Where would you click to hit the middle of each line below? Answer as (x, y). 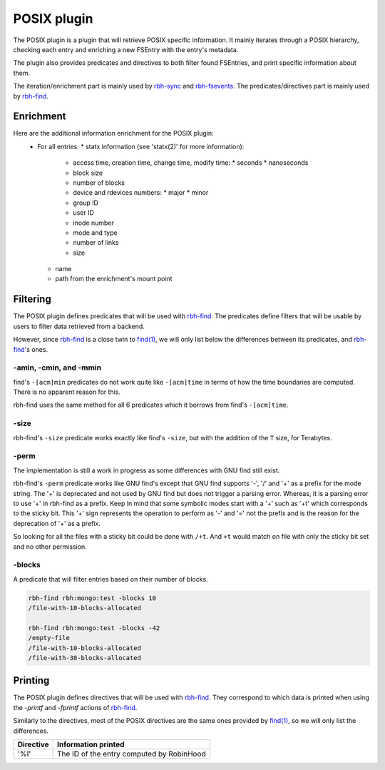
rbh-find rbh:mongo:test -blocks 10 (92, 598)
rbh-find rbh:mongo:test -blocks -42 (94, 628)
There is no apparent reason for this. (67, 392)
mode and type (95, 233)
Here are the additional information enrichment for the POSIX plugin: (113, 133)
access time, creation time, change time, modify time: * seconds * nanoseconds (191, 163)
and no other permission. (50, 547)
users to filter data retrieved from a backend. (79, 326)
